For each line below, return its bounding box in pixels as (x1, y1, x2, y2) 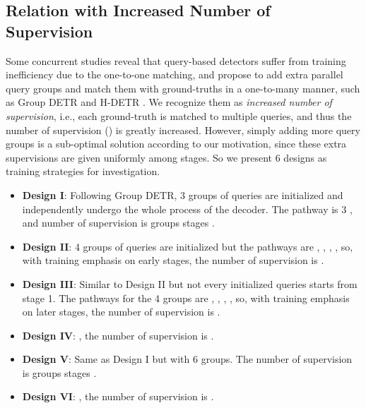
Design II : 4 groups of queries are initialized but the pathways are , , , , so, (22, 239, 353, 253)
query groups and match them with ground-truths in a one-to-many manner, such (6, 80, 360, 95)
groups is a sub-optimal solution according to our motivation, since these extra (6, 136, 347, 151)
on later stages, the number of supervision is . (22, 304, 220, 319)
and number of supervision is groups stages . (22, 215, 215, 230)
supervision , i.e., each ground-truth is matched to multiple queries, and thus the (6, 108, 352, 123)
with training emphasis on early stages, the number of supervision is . (22, 253, 324, 268)
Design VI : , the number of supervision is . (22, 389, 214, 404)
